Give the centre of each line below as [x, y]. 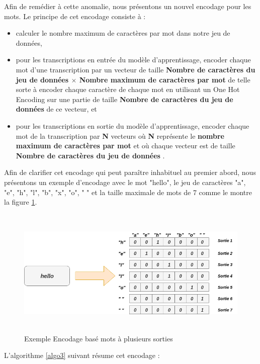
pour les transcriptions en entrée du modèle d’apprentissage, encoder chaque [133, 60]
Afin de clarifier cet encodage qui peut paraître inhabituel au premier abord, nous [130, 172]
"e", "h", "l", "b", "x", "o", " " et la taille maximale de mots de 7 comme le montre [128, 192]
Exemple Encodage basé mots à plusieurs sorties [99, 338]
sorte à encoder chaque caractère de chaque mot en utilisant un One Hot [128, 89]
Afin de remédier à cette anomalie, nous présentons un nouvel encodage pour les [128, 6]
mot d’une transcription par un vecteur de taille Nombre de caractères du [136, 69]
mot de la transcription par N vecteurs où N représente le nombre [120, 135]
